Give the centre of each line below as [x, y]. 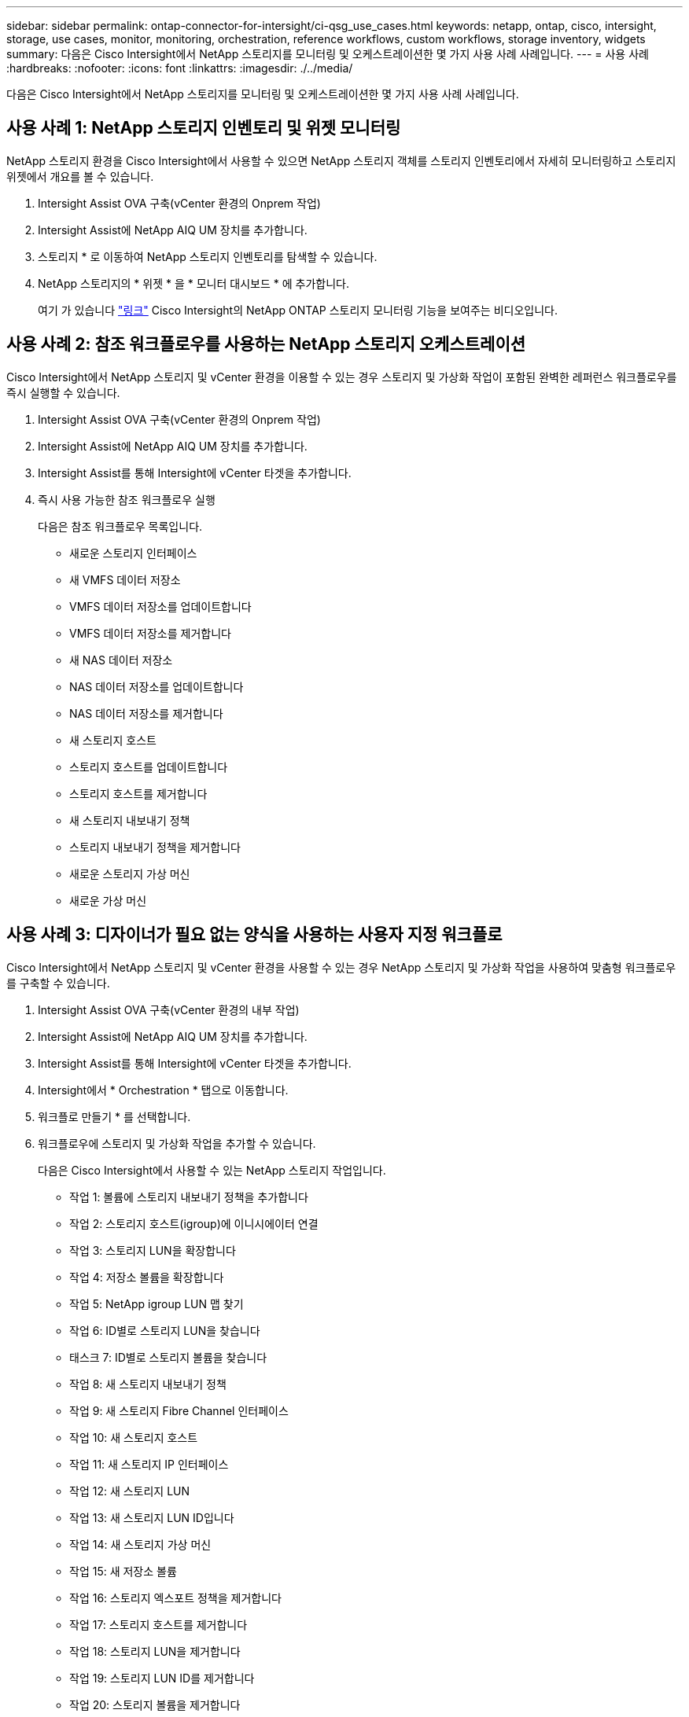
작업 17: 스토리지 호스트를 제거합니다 [158, 1624]
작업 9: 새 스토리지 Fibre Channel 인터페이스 [179, 1410]
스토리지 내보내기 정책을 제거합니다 [155, 847]
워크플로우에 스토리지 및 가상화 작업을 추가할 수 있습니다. [177, 1143]
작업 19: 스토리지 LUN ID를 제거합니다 [162, 1678]
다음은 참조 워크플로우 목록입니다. [120, 526]
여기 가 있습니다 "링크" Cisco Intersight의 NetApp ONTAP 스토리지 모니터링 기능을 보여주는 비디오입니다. [298, 310]
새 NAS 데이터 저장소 [121, 660]
